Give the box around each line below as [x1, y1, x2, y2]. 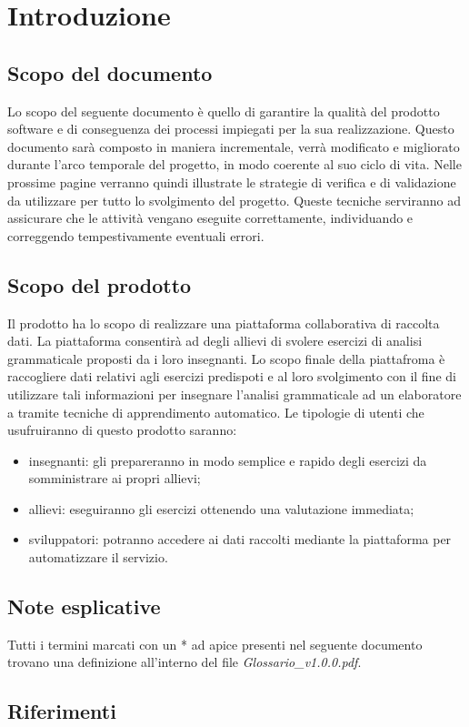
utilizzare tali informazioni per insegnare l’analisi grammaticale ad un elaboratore [7, 384, 462, 403]
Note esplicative [7, 592, 161, 621]
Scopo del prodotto [7, 270, 192, 298]
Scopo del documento [7, 58, 213, 86]
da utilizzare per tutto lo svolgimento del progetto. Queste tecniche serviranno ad [7, 190, 461, 209]
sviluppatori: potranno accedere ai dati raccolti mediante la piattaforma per [28, 530, 452, 549]
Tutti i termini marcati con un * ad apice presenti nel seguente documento [7, 634, 423, 653]
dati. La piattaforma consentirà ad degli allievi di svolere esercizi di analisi [7, 331, 423, 350]
